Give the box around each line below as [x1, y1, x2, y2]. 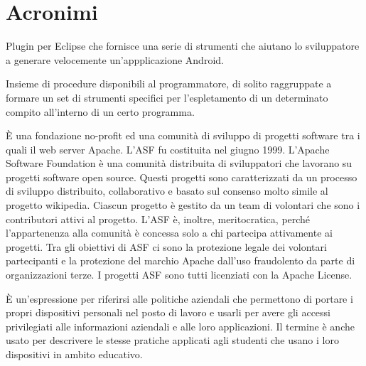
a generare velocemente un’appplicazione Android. [6, 52, 224, 67]
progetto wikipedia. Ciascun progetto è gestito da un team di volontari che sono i [6, 198, 360, 212]
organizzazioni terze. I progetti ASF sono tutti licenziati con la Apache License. [6, 267, 352, 282]
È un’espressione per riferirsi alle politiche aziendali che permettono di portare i [6, 291, 353, 306]
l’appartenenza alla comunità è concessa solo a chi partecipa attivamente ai [6, 225, 333, 240]
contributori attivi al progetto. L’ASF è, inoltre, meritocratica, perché [6, 211, 311, 226]
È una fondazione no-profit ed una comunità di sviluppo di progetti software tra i [6, 128, 360, 143]
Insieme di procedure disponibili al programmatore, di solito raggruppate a [6, 76, 332, 91]
